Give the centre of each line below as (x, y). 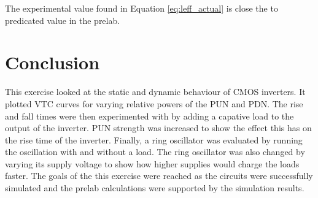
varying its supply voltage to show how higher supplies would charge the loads (152, 163)
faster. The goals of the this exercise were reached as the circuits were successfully (159, 176)
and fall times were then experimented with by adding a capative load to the (149, 116)
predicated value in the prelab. (63, 20)
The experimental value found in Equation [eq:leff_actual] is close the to (142, 8)
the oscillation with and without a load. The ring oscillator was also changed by (155, 152)
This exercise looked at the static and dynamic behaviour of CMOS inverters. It (155, 92)
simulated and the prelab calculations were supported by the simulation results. (155, 188)
